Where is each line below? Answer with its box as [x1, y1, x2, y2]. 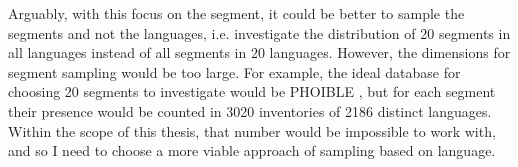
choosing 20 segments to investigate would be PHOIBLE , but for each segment [8, 81, 496, 102]
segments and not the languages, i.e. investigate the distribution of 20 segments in [8, 22, 511, 43]
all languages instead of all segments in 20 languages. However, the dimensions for [8, 42, 511, 63]
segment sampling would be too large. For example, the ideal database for [8, 61, 461, 82]
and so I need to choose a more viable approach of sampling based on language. [8, 140, 496, 161]
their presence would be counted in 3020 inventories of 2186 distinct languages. [8, 100, 492, 121]
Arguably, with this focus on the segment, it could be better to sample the [8, 3, 465, 23]
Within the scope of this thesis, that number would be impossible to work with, [8, 120, 496, 141]
